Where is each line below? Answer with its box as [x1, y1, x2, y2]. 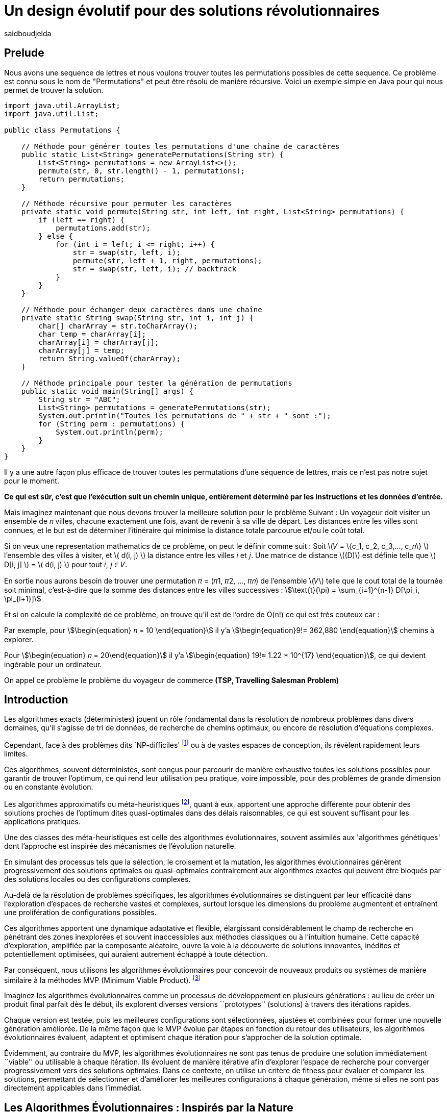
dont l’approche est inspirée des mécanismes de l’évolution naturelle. [4, 841, 236, 850]
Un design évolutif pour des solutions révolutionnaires [4, 2, 380, 19]
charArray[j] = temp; [38, 346, 125, 355]
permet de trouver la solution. [4, 85, 104, 94]
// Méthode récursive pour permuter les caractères [21, 199, 232, 208]
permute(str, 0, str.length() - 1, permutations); [38, 166, 245, 175]
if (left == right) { [38, 215, 125, 224]
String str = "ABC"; [38, 395, 120, 403]
